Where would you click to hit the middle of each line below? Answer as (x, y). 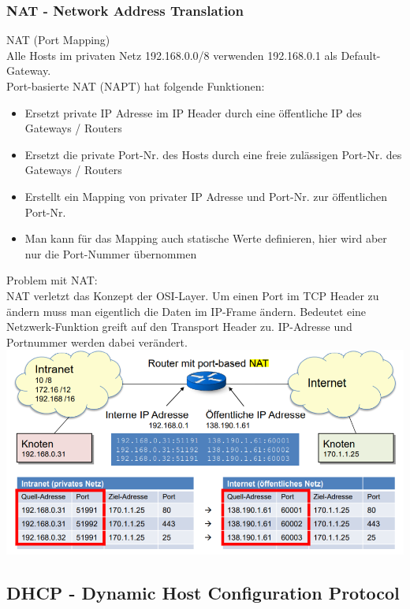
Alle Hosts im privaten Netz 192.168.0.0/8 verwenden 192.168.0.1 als (172, 55)
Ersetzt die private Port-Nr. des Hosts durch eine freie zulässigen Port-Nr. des (213, 154)
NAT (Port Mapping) (58, 40)
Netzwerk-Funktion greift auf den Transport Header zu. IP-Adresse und (179, 327)
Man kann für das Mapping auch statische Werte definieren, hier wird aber (206, 238)
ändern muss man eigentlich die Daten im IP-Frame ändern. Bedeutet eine (186, 311)
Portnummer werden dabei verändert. (97, 342)
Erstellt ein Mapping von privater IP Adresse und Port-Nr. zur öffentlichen (206, 196)
